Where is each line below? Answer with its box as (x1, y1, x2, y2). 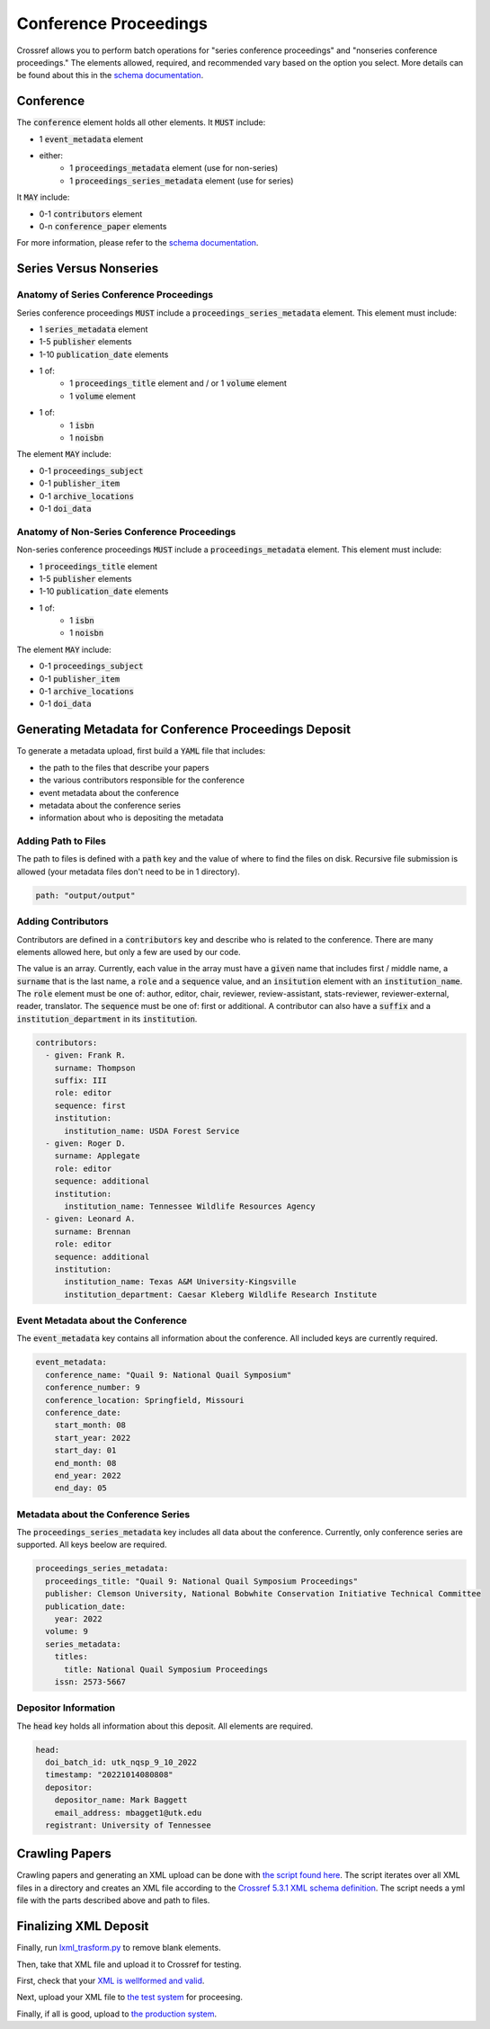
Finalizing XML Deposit (16, 1918, 149, 1934)
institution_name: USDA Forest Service (64, 1125, 240, 1136)
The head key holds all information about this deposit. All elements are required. (16, 1721, 314, 1731)
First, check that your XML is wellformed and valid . (16, 1975, 205, 1986)
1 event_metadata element (39, 133, 144, 144)
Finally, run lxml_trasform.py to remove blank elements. (16, 1943, 221, 1953)
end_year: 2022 (54, 1470, 121, 1480)
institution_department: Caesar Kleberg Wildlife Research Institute (64, 1289, 378, 1300)
